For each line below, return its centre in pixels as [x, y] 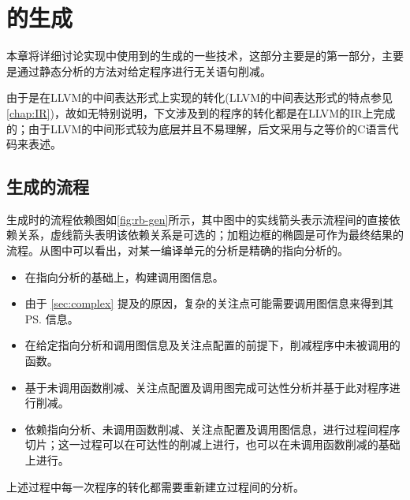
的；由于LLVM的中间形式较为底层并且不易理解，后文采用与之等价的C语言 [197, 128]
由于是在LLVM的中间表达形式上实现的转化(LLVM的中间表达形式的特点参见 [200, 97]
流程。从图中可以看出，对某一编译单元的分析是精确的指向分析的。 [177, 250]
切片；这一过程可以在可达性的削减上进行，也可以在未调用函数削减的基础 [212, 444]
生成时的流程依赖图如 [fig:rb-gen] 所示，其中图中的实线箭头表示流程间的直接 [198, 219]
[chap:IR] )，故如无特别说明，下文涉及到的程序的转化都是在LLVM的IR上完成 [201, 112]
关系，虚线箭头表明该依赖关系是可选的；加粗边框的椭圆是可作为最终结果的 [210, 235]
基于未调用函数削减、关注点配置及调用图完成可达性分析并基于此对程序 [207, 387]
